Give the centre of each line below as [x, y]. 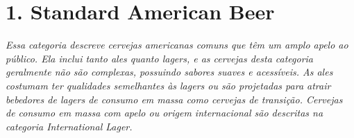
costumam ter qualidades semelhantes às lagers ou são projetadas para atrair [168, 85]
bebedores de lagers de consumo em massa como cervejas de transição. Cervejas [174, 99]
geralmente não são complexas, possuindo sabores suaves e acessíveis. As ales [169, 72]
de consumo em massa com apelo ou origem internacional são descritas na [165, 113]
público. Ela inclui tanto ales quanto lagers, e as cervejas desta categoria [160, 58]
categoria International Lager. [69, 126]
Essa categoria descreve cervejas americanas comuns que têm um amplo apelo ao [177, 45]
